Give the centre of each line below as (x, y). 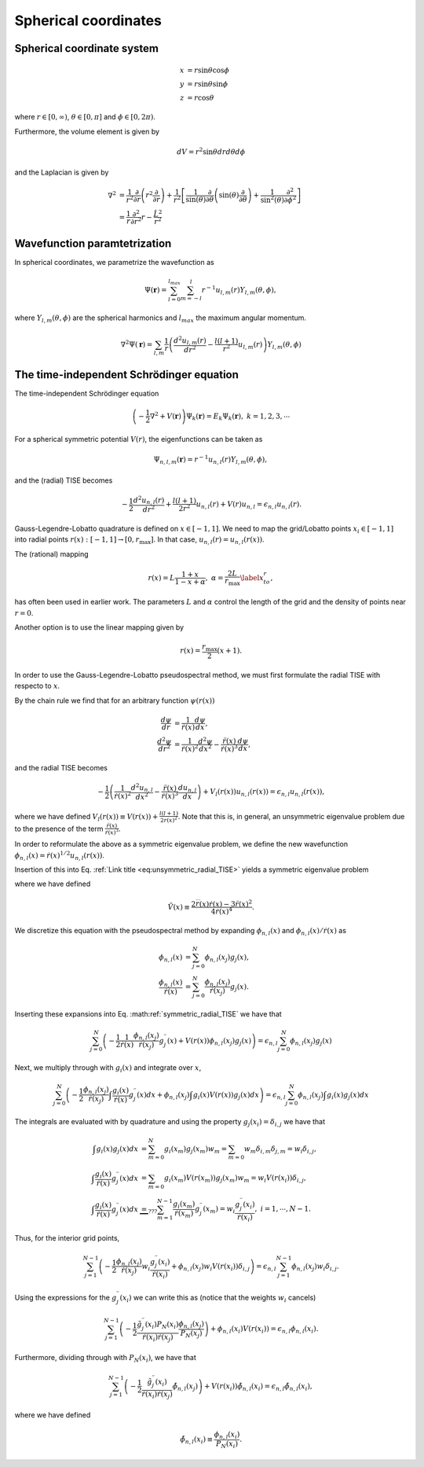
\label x (252, 577)
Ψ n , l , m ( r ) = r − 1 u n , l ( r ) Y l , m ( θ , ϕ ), (210, 460)
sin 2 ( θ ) (272, 199)
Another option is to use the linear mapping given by (99, 627)
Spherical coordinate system (86, 48)
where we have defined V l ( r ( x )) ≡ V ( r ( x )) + (86, 817)
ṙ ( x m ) (184, 1214)
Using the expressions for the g (66, 1297)
